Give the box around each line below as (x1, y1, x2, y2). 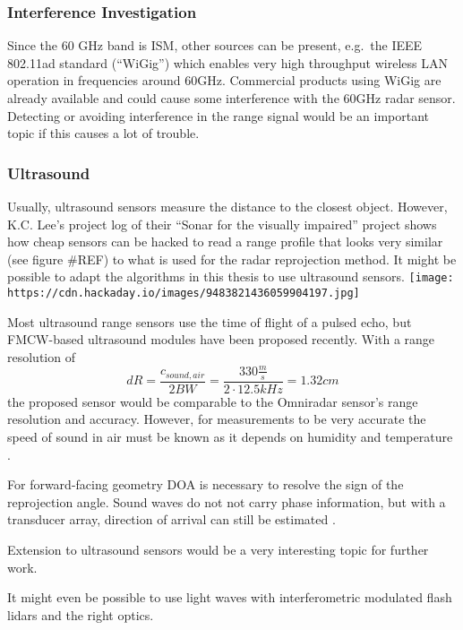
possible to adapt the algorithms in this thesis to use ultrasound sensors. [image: (7, 267, 454, 286)
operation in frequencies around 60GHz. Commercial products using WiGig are (7, 71, 442, 90)
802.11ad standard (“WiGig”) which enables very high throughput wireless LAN (7, 53, 448, 72)
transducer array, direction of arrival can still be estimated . (7, 510, 336, 529)
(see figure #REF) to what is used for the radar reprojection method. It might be (7, 249, 457, 268)
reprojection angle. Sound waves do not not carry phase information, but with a (7, 492, 446, 511)
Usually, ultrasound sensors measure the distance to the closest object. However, (7, 197, 448, 215)
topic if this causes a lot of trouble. (7, 124, 200, 142)
